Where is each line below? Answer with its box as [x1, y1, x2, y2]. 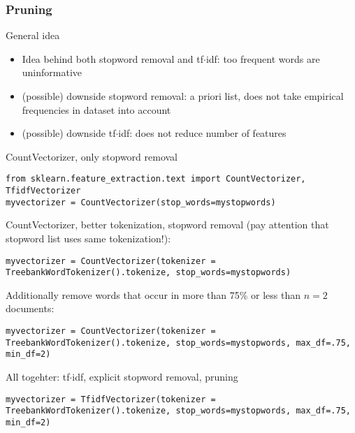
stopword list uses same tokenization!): [6, 230, 171, 245]
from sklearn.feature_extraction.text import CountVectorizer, [6, 174, 306, 184]
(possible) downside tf [22, 126, 116, 140]
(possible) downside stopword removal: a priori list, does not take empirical [22, 89, 344, 103]
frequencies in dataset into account [22, 102, 171, 117]
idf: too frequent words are [205, 51, 320, 66]
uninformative [22, 65, 82, 80]
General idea [6, 28, 60, 43]
